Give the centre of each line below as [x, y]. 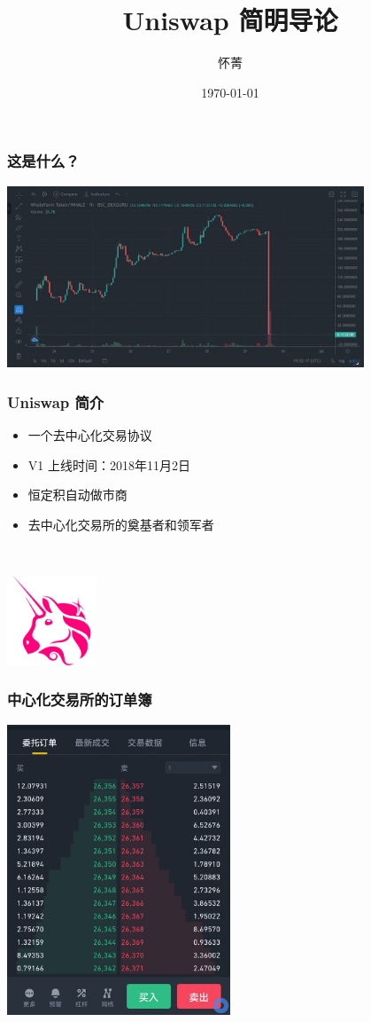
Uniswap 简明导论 [230, 20]
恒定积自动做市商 [77, 495]
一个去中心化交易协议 [90, 435]
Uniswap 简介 [56, 401]
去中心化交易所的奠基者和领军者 [121, 524]
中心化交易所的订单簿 [80, 700]
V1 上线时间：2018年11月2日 [109, 464]
